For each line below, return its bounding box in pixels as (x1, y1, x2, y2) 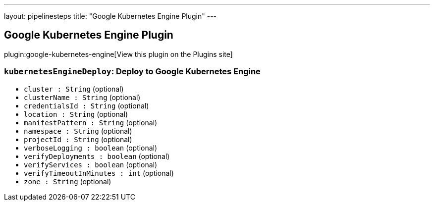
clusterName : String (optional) (24, 93, 141, 102)
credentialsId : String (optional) (24, 101, 149, 110)
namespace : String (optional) (24, 126, 132, 135)
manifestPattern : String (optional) (24, 118, 158, 127)
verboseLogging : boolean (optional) (24, 143, 158, 152)
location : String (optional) (24, 109, 128, 118)
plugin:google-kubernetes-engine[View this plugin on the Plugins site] (4, 50, 233, 58)
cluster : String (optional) (24, 84, 124, 93)
